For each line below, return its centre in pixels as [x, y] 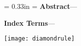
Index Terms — [29, 23]
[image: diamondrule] [40, 39]
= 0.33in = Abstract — [40, 6]
